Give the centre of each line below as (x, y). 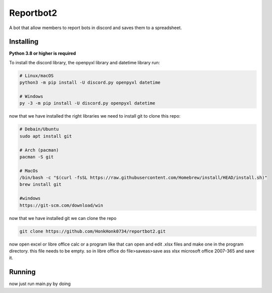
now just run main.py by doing (40, 284)
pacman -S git (37, 157)
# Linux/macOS (37, 76)
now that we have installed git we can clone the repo (63, 218)
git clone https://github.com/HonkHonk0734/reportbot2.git (92, 231)
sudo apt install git (46, 136)
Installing (24, 42)
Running (23, 272)
